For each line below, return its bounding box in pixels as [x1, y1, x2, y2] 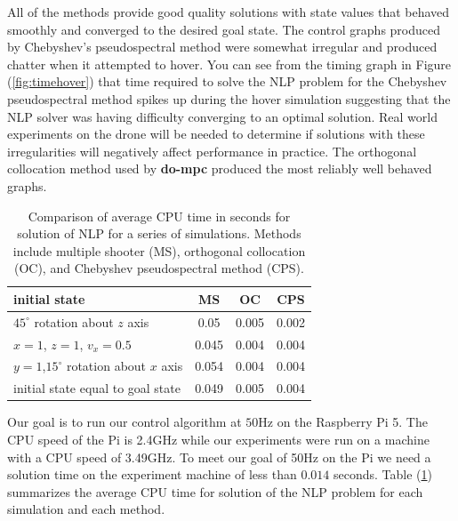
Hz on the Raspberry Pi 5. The [258, 413, 428, 431]
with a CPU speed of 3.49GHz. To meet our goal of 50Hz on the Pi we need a [7, 447, 431, 466]
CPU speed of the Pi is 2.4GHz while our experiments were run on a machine [7, 429, 430, 448]
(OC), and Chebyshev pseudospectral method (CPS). [13, 259, 304, 277]
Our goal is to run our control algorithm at [7, 413, 242, 431]
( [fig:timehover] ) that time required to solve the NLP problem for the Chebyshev [7, 72, 447, 91]
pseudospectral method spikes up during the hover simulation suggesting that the [7, 89, 451, 108]
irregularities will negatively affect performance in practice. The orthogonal [7, 141, 417, 160]
